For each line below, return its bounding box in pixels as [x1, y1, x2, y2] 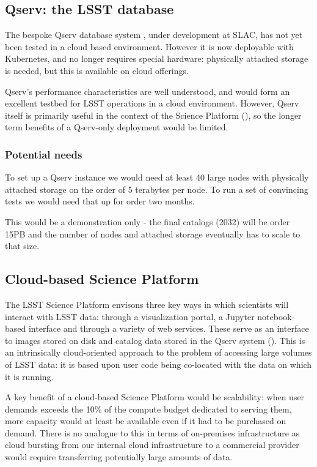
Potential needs [5, 146, 82, 162]
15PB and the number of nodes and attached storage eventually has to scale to [5, 227, 301, 240]
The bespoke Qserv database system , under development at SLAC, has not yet [5, 28, 303, 41]
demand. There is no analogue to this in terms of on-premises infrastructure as [5, 426, 300, 439]
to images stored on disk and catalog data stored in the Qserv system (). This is [5, 334, 305, 346]
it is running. [5, 370, 54, 383]
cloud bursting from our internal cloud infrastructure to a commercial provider [5, 438, 299, 451]
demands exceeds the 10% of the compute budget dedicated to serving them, [5, 402, 292, 415]
